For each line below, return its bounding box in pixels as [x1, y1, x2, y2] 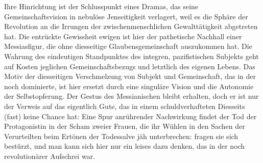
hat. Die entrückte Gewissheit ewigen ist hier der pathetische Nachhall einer [4, 31, 242, 41]
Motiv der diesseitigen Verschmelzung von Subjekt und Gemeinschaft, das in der [4, 71, 256, 81]
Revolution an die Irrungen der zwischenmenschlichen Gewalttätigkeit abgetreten [4, 21, 258, 32]
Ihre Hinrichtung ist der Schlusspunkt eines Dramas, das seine [4, 1, 199, 11]
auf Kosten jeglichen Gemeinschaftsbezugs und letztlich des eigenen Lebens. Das [4, 61, 255, 71]
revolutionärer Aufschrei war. [4, 150, 95, 161]
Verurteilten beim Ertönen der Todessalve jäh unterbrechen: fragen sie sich [4, 130, 238, 141]
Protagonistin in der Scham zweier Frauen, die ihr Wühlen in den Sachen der [4, 121, 245, 131]
